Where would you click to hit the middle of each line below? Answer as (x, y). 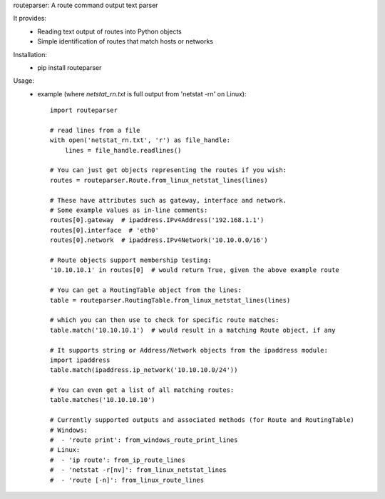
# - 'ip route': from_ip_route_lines (118, 460)
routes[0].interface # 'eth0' (105, 230)
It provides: (30, 19)
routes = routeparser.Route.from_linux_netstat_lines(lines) (159, 180)
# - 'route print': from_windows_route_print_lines (144, 440)
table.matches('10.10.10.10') (103, 400)
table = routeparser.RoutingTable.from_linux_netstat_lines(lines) (170, 300)
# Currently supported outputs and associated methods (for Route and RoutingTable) (202, 420)
